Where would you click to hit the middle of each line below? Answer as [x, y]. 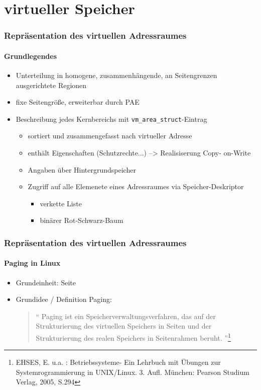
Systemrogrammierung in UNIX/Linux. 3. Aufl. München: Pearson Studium [133, 372]
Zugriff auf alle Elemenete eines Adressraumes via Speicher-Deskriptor [136, 186]
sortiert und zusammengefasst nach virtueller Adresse [110, 136]
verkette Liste [61, 203]
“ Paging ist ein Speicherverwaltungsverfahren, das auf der [126, 316]
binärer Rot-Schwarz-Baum [82, 220]
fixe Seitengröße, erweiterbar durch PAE [78, 102]
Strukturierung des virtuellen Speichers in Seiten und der [124, 326]
